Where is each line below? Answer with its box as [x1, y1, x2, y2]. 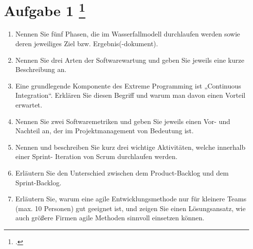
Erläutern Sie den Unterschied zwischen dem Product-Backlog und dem [15, 167, 229, 178]
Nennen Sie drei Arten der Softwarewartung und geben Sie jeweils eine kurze [15, 54, 244, 65]
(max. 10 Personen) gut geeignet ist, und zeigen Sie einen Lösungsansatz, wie [15, 203, 246, 213]
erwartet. [15, 100, 42, 110]
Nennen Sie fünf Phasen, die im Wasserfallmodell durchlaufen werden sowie [15, 29, 240, 39]
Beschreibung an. [15, 64, 67, 74]
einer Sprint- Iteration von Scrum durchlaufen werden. [15, 151, 178, 161]
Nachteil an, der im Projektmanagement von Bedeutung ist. [15, 125, 194, 136]
